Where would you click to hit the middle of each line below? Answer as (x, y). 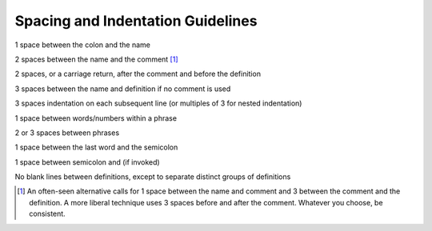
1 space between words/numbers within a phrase (96, 118)
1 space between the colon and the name (83, 45)
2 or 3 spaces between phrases (67, 133)
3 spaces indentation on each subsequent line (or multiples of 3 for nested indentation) (158, 103)
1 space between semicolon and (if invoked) (87, 162)
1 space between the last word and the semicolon (96, 147)
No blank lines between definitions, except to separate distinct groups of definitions (153, 177)
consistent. (47, 214)
